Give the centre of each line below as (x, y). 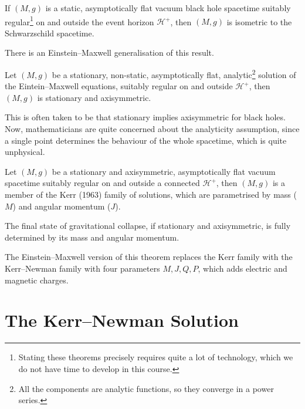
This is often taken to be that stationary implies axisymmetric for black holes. (145, 117)
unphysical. (25, 152)
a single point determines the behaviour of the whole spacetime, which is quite (146, 140)
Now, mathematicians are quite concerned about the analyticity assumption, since (152, 129)
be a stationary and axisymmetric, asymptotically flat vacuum (164, 171)
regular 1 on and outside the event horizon (79, 21)
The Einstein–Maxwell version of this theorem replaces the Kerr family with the (149, 257)
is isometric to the (259, 21)
